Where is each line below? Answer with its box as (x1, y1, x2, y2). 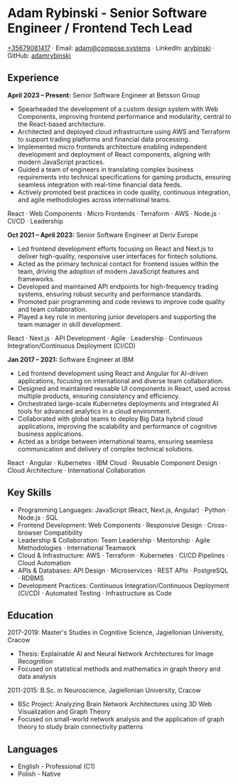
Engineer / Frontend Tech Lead (7, 20, 193, 36)
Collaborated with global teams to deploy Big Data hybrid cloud (17, 414, 203, 423)
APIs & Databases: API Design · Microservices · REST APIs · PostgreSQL (17, 566, 229, 575)
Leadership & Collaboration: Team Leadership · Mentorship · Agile (17, 535, 211, 544)
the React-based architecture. (17, 120, 106, 128)
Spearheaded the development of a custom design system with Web (17, 105, 219, 113)
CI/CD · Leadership (7, 216, 63, 225)
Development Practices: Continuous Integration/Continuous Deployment (17, 581, 229, 590)
